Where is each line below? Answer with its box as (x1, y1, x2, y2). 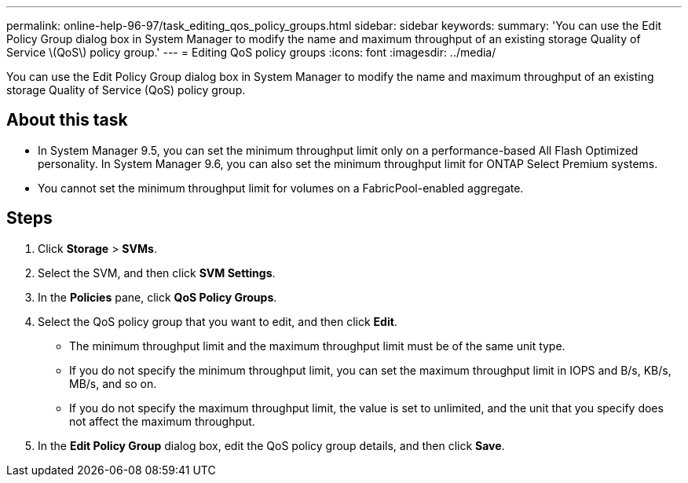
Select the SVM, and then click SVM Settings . (38, 265, 276, 280)
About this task (6, 110, 128, 130)
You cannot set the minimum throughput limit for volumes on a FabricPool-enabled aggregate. (38, 181, 524, 195)
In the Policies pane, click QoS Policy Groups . (38, 290, 277, 304)
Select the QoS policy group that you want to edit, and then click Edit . (38, 314, 397, 328)
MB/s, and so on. (69, 376, 157, 390)
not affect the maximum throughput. (69, 414, 255, 428)
